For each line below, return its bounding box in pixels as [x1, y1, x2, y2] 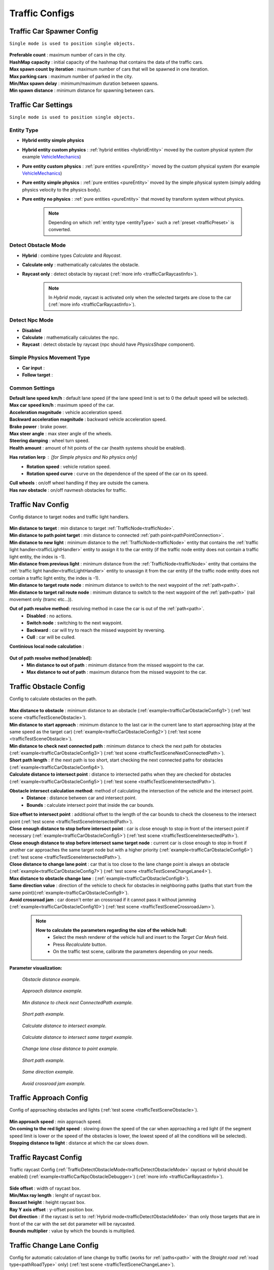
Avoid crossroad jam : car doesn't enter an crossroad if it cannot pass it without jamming [9, 897, 196, 903]
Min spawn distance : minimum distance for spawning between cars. [9, 87, 155, 93]
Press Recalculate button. [53, 941, 107, 947]
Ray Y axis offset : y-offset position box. [9, 1206, 94, 1213]
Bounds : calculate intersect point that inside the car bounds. [26, 802, 155, 808]
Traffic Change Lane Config [9, 1241, 99, 1250]
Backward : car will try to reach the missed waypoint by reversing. [26, 627, 165, 633]
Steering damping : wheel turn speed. [9, 437, 90, 444]
